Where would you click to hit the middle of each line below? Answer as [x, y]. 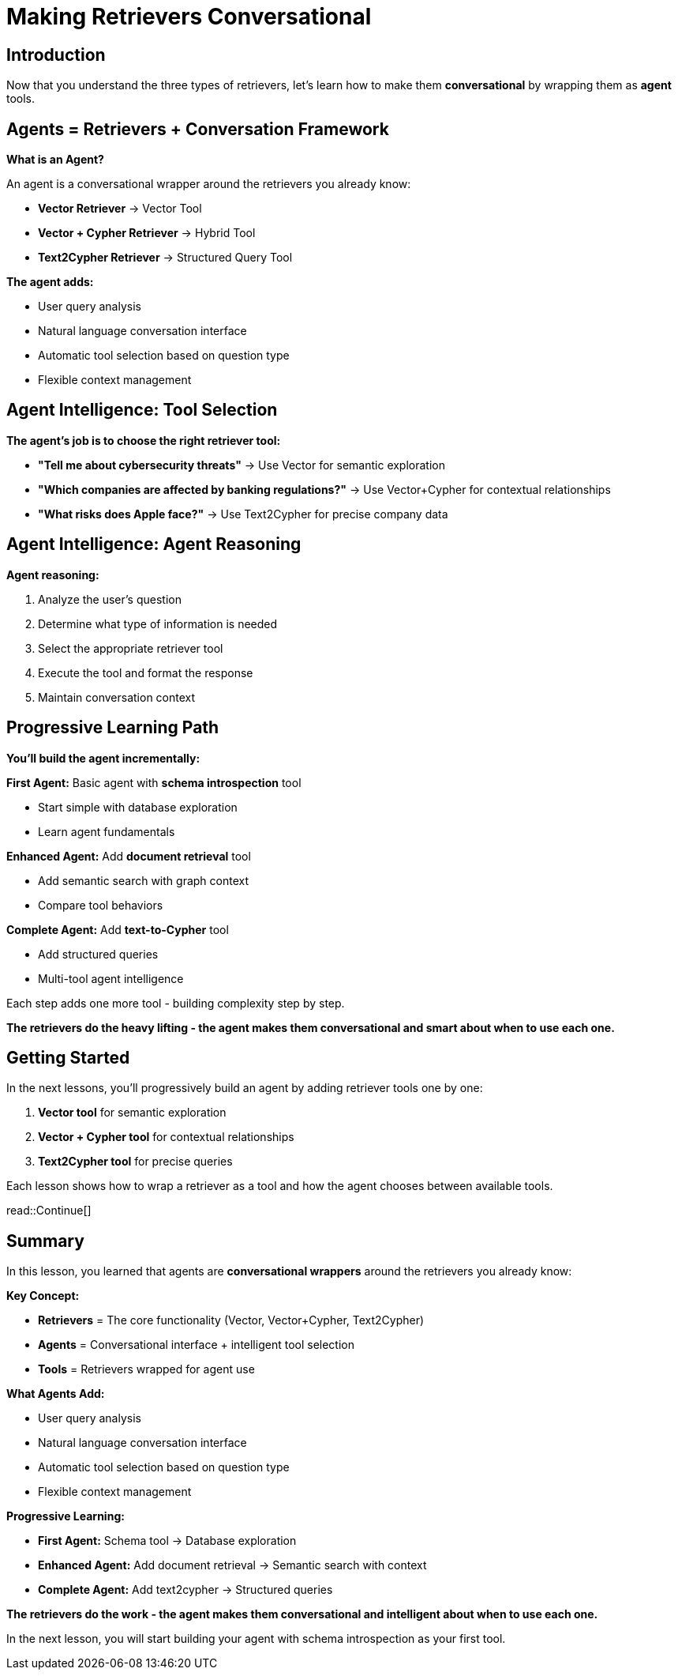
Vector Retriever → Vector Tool [120, 209]
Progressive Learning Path [113, 728]
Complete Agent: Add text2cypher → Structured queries [185, 1590]
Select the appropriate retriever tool [131, 648]
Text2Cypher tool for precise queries [135, 1162]
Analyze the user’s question [110, 599]
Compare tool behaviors [101, 905]
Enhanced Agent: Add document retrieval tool [129, 856]
